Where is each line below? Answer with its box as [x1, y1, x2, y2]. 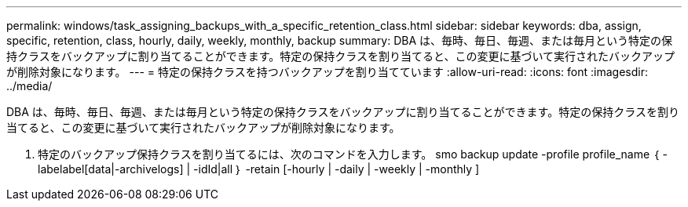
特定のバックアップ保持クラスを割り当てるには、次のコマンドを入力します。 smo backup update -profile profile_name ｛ [38, 147, 660, 161]
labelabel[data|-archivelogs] [38, 162, 184, 176]
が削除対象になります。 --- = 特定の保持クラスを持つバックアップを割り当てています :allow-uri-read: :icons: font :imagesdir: [6, 65, 648, 78]
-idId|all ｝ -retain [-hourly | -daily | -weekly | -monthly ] [193, 162, 480, 176]
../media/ [6, 79, 53, 93]
